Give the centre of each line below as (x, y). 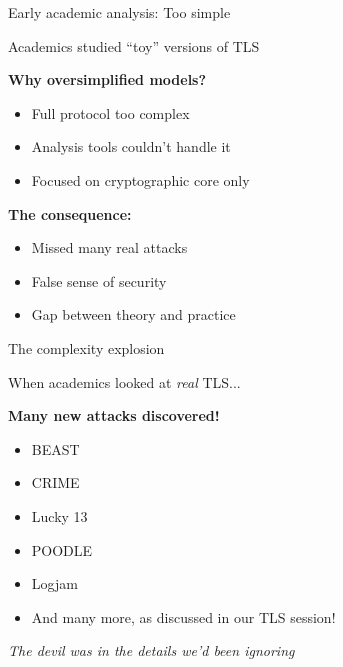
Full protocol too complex (110, 112)
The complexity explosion (86, 347)
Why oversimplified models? (107, 79)
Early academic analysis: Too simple (119, 12)
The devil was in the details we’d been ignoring (151, 650)
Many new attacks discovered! (114, 415)
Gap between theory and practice (133, 314)
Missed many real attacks (109, 247)
